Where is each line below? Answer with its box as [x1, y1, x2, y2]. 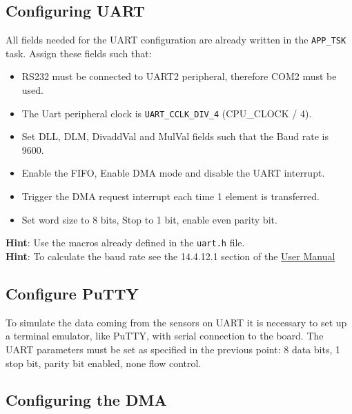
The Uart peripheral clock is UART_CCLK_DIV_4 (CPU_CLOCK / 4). [21, 106, 312, 120]
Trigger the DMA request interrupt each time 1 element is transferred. [21, 189, 320, 204]
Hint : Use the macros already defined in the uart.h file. [6, 235, 245, 250]
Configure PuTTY [6, 282, 139, 304]
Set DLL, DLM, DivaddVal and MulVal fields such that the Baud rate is [21, 129, 329, 144]
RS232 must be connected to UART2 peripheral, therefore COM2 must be [21, 69, 337, 83]
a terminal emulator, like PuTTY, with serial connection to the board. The [6, 328, 324, 343]
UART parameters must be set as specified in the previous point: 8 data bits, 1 [6, 342, 340, 356]
